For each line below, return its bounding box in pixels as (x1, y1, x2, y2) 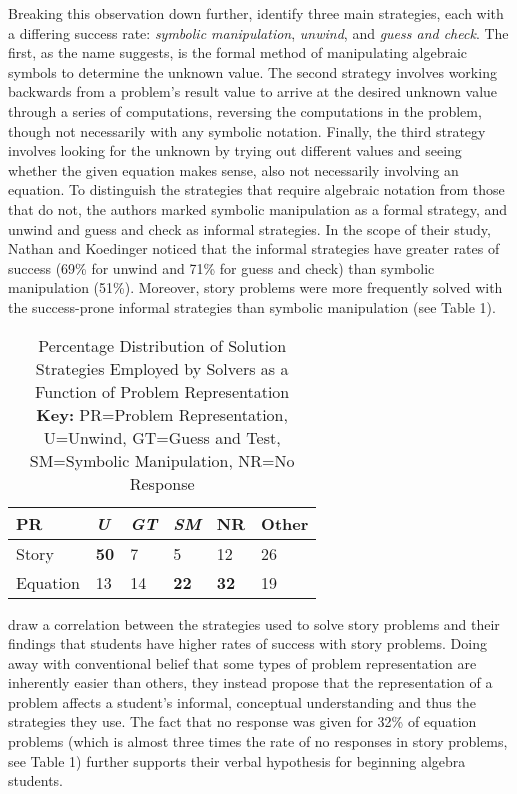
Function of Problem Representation (35, 379, 290, 403)
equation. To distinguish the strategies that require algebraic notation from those (8, 179, 505, 200)
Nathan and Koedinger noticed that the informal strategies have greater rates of (8, 238, 500, 259)
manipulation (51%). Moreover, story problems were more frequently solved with (8, 277, 503, 298)
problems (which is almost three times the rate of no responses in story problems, (8, 731, 508, 752)
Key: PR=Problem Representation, (36, 402, 288, 426)
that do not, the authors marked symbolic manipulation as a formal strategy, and (8, 198, 508, 219)
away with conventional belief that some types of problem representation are (8, 652, 477, 673)
